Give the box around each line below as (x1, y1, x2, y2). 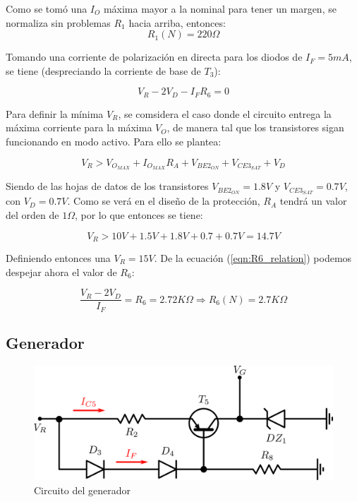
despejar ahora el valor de (6, 264, 117, 279)
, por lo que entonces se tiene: (74, 207, 203, 222)
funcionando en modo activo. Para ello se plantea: (6, 134, 222, 149)
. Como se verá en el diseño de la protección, (67, 193, 260, 208)
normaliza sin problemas (6, 15, 111, 30)
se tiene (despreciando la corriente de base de (6, 63, 201, 78)
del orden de (6, 207, 59, 222)
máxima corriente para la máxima (6, 120, 152, 135)
